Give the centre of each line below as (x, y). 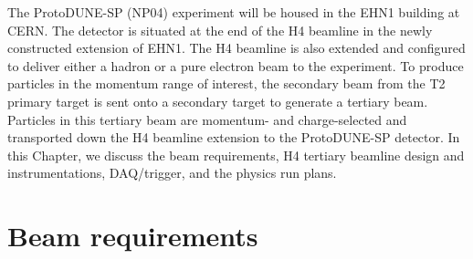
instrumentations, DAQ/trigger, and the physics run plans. (172, 173)
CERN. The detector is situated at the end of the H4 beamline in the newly (220, 30)
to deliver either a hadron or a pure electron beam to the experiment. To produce (236, 65)
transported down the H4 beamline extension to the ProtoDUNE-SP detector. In (234, 137)
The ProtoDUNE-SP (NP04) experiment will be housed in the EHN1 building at (234, 12)
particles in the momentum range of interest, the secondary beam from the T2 (226, 83)
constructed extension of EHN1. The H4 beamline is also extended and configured (236, 48)
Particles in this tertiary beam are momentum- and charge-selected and (207, 119)
